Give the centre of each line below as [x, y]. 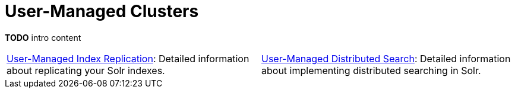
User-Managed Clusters [102, 11]
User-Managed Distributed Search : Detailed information [386, 58]
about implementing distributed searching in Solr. [371, 70]
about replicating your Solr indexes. [86, 70]
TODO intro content [43, 37]
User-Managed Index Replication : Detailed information [128, 58]
